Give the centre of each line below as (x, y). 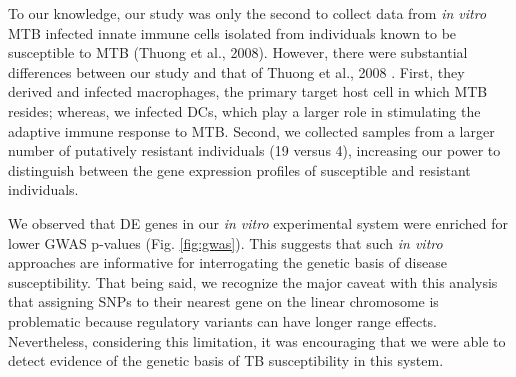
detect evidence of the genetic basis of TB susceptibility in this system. (226, 360)
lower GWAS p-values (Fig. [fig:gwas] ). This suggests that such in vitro (225, 242)
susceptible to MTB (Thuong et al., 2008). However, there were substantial (238, 52)
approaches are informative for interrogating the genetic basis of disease (227, 262)
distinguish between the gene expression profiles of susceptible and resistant (239, 169)
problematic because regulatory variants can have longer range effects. (222, 320)
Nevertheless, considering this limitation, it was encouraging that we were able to (257, 340)
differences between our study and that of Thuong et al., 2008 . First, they (236, 71)
